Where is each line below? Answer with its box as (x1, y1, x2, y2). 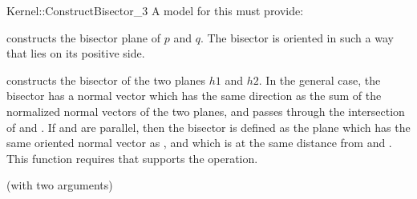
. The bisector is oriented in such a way (200, 29, 394, 46)
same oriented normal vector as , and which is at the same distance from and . (6, 134, 392, 151)
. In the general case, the (258, 71, 381, 88)
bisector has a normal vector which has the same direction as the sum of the (6, 87, 382, 104)
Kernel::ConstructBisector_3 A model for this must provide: (6, 2, 304, 18)
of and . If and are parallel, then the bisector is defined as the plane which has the (6, 118, 411, 135)
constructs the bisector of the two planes (6, 71, 206, 88)
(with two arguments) (6, 177, 113, 193)
